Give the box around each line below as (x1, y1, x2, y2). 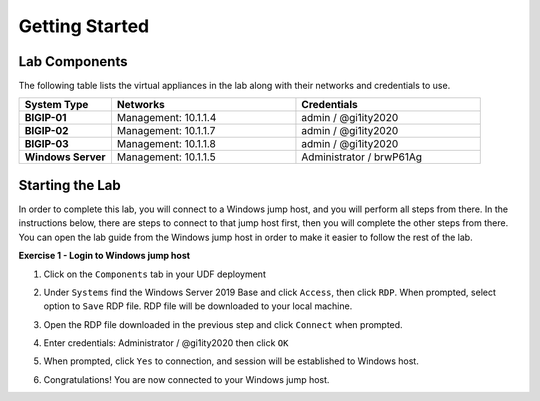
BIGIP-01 (24, 111, 67, 125)
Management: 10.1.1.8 (116, 137, 217, 151)
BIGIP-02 (24, 124, 69, 138)
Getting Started (18, 15, 150, 37)
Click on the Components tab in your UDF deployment (43, 268, 267, 280)
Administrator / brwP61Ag (301, 150, 423, 164)
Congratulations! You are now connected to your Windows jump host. (43, 373, 330, 385)
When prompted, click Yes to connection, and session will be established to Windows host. (43, 355, 419, 367)
